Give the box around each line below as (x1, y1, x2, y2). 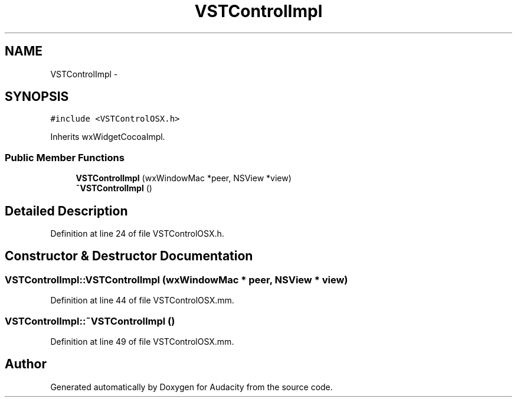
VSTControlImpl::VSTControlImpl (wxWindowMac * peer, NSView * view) (5, 273, 348, 286)
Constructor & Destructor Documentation (5, 249, 253, 264)
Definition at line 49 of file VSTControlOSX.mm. (50, 336, 234, 347)
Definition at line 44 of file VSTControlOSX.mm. (50, 295, 234, 306)
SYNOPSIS (5, 89, 69, 104)
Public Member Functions (5, 151, 125, 164)
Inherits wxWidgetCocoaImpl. (50, 132, 165, 142)
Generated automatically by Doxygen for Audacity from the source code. (50, 381, 333, 392)
